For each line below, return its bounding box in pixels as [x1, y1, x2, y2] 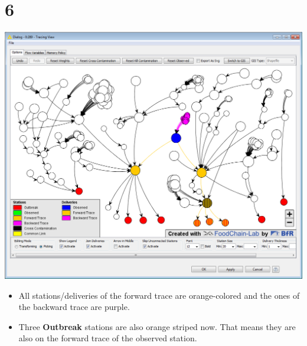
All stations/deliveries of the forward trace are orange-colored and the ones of [18, 289, 300, 301]
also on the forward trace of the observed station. [18, 332, 197, 344]
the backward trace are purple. [18, 301, 130, 313]
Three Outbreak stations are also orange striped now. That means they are [18, 320, 296, 332]
